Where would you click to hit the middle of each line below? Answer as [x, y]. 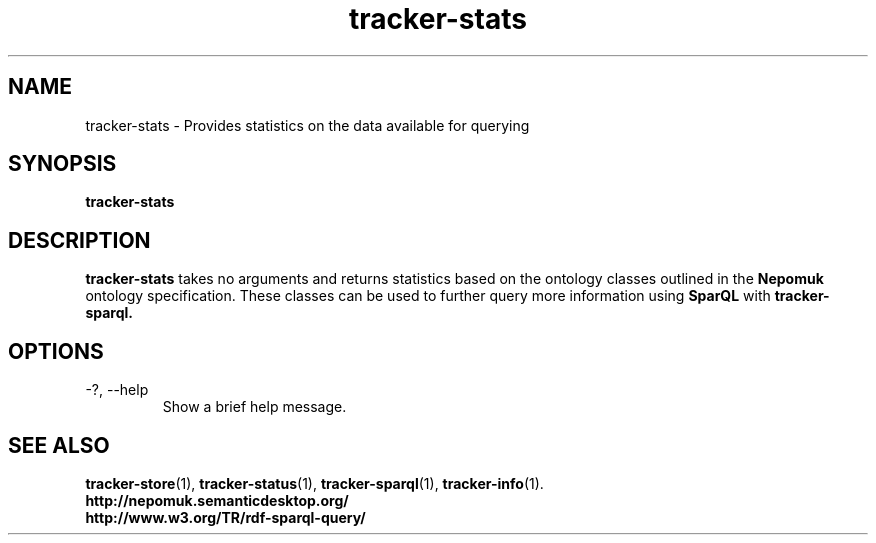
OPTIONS [56, 351]
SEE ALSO [59, 445]
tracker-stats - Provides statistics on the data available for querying [307, 125]
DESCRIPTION [79, 240]
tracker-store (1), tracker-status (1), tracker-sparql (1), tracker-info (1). [314, 483]
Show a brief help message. [254, 407]
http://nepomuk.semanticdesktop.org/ [217, 500]
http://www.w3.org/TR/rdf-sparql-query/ [225, 517]
